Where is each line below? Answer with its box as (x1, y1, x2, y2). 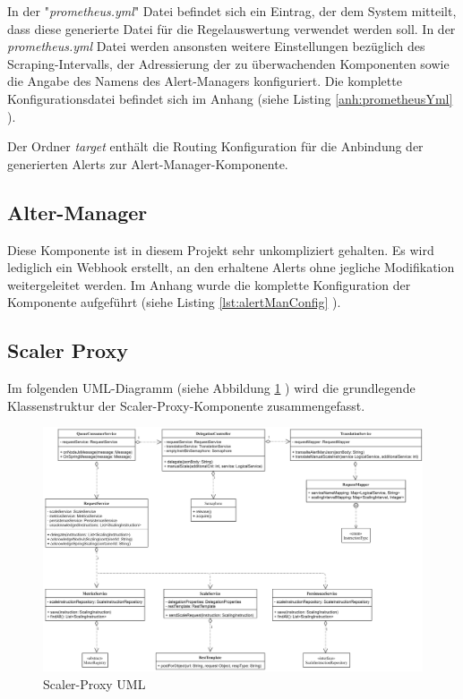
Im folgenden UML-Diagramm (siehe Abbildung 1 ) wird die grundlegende (7, 379, 416, 397)
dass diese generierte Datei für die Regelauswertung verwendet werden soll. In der (7, 19, 456, 38)
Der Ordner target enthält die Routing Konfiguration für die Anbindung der (7, 137, 424, 156)
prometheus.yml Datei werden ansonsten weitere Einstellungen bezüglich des (7, 37, 425, 55)
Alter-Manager (7, 198, 148, 226)
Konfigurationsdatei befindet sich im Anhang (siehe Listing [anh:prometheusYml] (7, 89, 453, 107)
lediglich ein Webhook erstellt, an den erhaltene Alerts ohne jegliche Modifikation (7, 258, 455, 277)
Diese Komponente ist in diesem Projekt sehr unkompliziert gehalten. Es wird (7, 240, 434, 259)
